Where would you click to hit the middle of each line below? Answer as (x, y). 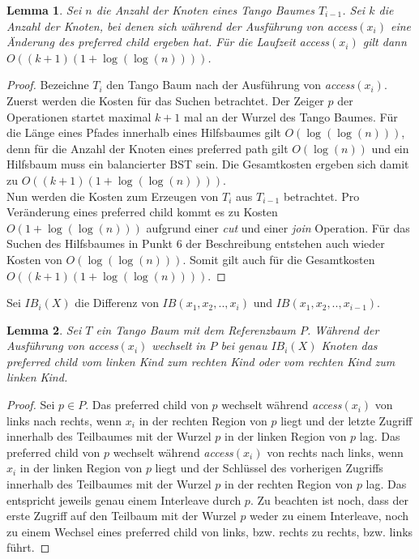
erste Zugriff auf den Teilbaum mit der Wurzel (122, 516)
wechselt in (179, 346)
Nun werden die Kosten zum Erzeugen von (113, 196)
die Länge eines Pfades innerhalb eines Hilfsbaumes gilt (144, 132)
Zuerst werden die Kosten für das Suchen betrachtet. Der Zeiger (165, 100)
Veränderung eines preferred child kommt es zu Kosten (142, 212)
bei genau (244, 346)
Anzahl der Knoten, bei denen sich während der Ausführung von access (182, 26)
